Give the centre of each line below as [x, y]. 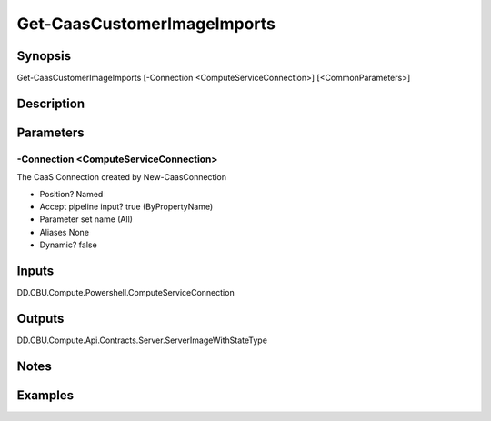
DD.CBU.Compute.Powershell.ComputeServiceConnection [126, 293]
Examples [45, 395]
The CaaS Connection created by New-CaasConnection [122, 177]
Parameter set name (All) [86, 219]
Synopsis [44, 56]
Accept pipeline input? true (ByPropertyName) [126, 207]
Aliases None [65, 232]
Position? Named [71, 194]
